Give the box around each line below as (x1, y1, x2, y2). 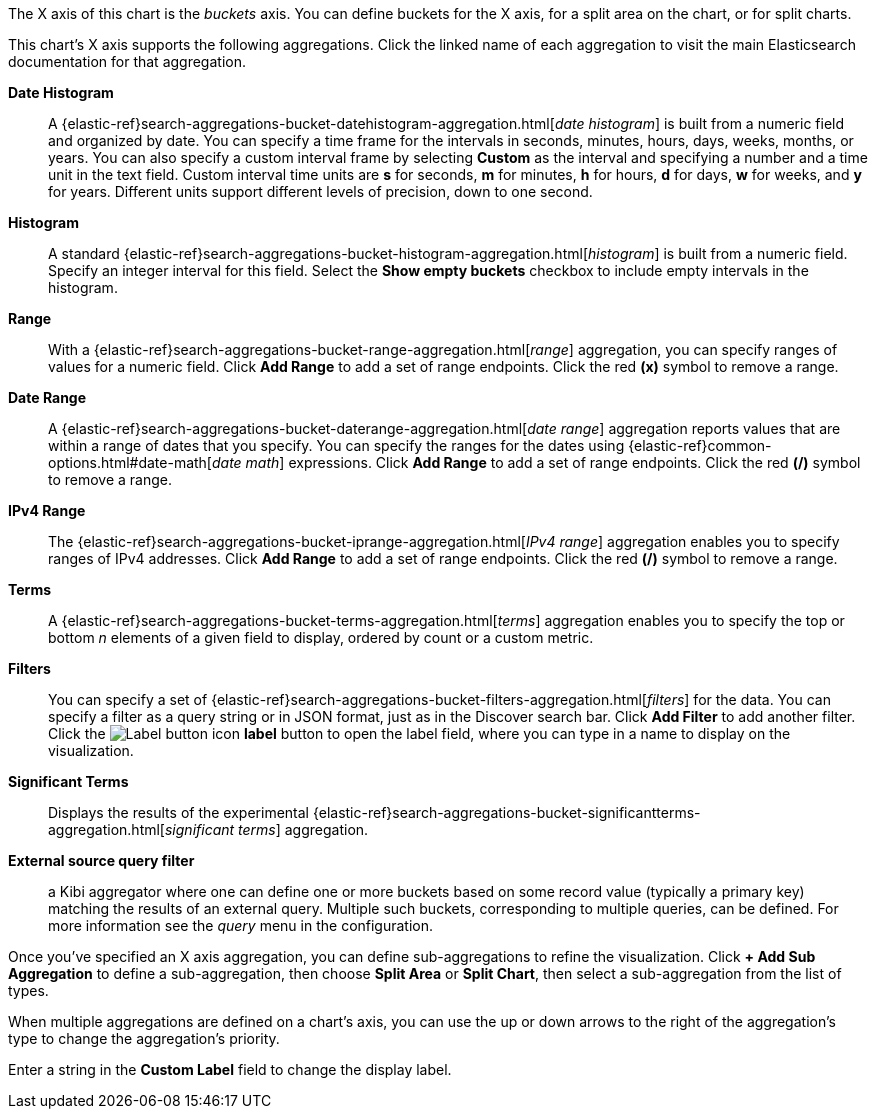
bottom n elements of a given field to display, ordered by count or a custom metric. (48, 629, 594, 646)
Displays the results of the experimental (48, 804, 309, 821)
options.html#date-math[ (48, 454, 212, 471)
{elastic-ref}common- (628, 437, 772, 454)
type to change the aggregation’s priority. (8, 1030, 280, 1047)
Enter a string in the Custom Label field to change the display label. (8, 1061, 452, 1078)
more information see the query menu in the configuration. (48, 917, 434, 934)
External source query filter (8, 852, 195, 869)
